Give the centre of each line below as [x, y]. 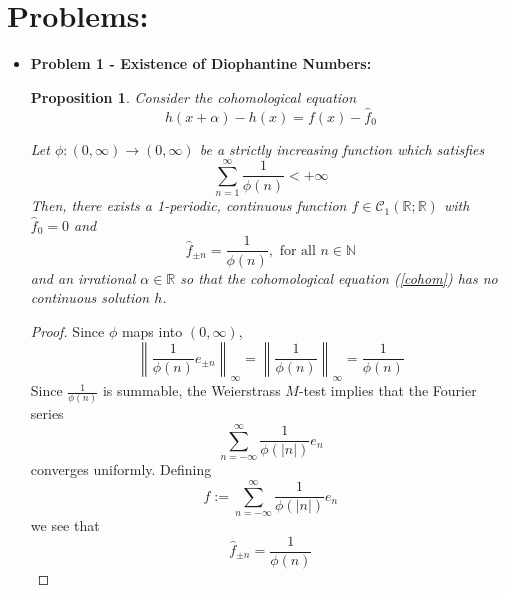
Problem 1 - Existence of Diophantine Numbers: [201, 63]
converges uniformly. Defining [121, 469]
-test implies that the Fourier [387, 390]
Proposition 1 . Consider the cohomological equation [193, 96]
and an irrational [83, 277]
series [47, 413]
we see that [65, 524]
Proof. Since [67, 330]
